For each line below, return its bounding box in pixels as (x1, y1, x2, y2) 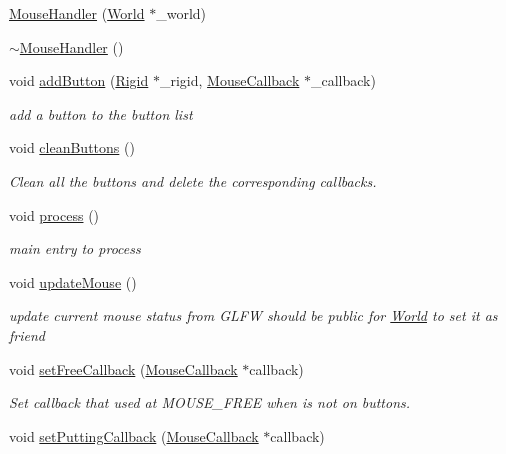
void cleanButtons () (9, 137, 135, 158)
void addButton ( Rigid (9, 70, 149, 91)
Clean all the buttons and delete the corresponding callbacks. (9, 170, 377, 191)
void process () (9, 204, 100, 225)
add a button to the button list (9, 103, 193, 124)
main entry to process (9, 238, 141, 259)
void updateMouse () (9, 271, 137, 292)
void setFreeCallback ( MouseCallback (9, 358, 238, 379)
